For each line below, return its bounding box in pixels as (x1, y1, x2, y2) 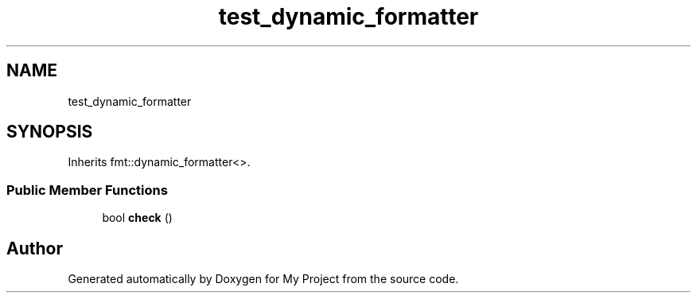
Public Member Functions (6, 181, 168, 198)
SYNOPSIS (6, 122, 93, 142)
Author (6, 238, 63, 258)
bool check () (102, 211, 173, 225)
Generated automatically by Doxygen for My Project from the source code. (68, 272, 459, 286)
